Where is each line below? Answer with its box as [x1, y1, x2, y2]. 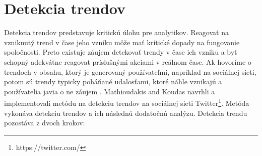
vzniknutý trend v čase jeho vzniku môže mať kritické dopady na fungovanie [4, 37, 240, 47]
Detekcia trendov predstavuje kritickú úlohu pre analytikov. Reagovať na [4, 27, 229, 38]
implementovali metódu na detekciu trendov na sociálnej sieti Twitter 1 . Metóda [4, 96, 249, 108]
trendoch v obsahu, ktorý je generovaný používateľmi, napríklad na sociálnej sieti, [4, 66, 256, 77]
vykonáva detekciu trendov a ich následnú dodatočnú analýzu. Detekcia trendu [4, 107, 247, 118]
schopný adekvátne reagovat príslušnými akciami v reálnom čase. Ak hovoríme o [4, 56, 251, 67]
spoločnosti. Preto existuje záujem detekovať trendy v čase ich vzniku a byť [4, 47, 237, 57]
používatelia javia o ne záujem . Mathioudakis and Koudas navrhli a [4, 86, 215, 96]
